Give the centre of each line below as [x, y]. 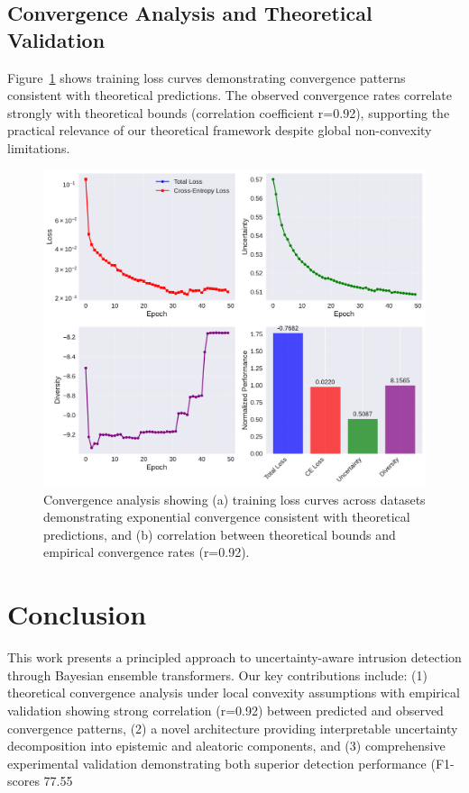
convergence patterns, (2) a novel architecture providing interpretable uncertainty [233, 728]
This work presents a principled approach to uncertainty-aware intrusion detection [234, 657]
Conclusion [77, 614]
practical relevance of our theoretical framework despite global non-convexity [220, 130]
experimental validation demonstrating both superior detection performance [217, 763]
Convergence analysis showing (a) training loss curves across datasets [234, 499]
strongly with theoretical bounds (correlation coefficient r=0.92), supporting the [229, 112]
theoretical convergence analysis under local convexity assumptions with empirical [234, 693]
